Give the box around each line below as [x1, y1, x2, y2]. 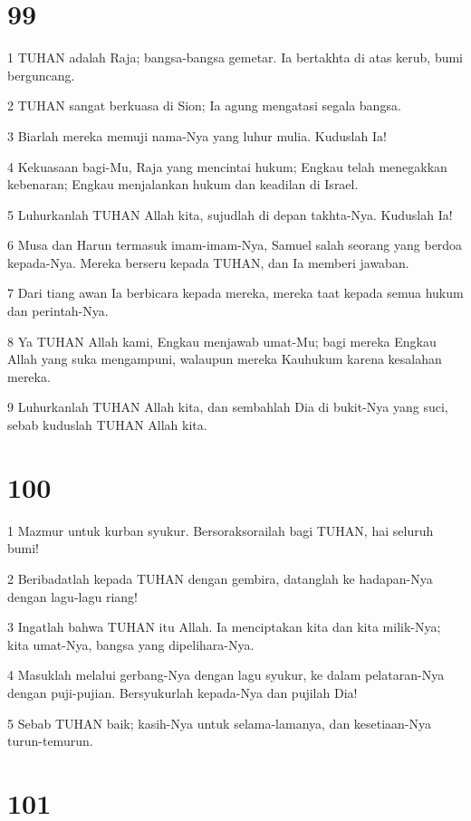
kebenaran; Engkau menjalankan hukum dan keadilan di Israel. [7, 175, 359, 194]
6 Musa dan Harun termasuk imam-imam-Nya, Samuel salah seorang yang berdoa [7, 235, 463, 254]
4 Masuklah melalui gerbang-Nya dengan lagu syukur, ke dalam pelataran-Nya [7, 665, 445, 684]
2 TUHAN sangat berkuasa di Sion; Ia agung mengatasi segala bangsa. [7, 96, 401, 115]
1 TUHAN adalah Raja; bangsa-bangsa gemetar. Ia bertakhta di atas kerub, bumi [7, 48, 464, 67]
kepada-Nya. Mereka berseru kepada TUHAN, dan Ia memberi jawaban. [7, 253, 409, 272]
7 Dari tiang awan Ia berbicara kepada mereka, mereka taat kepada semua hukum [7, 283, 464, 302]
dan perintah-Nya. [7, 301, 109, 320]
